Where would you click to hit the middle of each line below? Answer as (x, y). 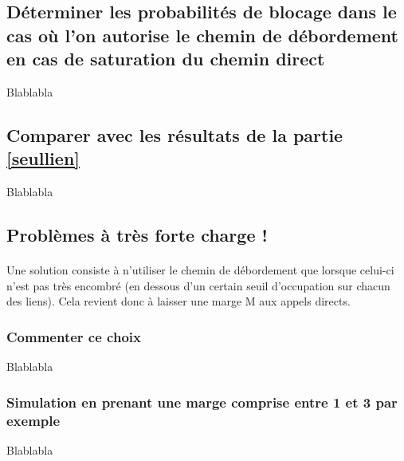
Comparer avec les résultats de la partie (175, 134)
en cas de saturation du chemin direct (166, 59)
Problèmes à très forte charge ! (137, 235)
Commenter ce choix (74, 336)
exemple (33, 420)
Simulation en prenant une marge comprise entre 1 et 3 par (202, 402)
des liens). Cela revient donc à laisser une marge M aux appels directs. (178, 301)
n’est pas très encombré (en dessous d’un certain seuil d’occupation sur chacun (198, 285)
